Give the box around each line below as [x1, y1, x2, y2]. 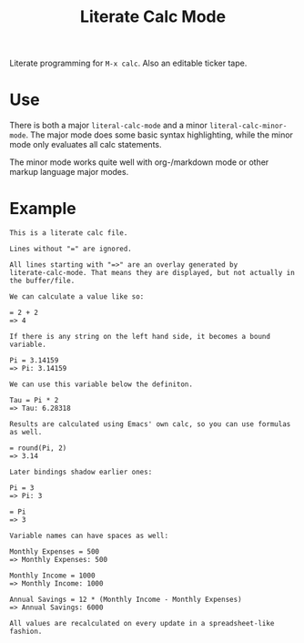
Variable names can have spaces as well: [9, 531, 169, 541]
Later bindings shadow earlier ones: [9, 467, 153, 477]
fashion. [9, 627, 43, 637]
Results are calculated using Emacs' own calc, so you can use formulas [9, 420, 291, 429]
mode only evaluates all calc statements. [9, 139, 162, 150]
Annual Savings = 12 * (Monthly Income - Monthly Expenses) [9, 595, 243, 605]
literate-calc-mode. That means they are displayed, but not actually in [9, 269, 296, 278]
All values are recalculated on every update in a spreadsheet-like [9, 619, 275, 628]
